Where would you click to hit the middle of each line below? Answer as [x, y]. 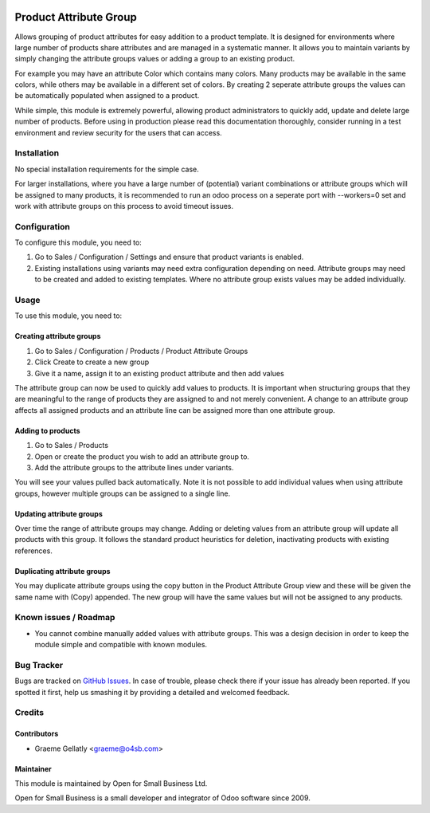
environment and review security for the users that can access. [118, 132]
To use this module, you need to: [68, 316]
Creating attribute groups [58, 336]
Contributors [37, 734]
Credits [29, 713]
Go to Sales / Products [72, 446]
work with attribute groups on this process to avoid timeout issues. [124, 206]
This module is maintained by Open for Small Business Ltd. [111, 784]
